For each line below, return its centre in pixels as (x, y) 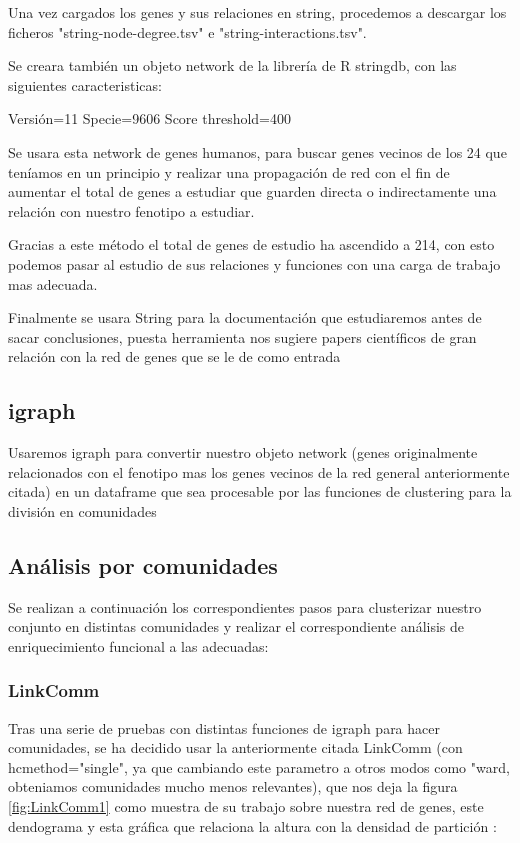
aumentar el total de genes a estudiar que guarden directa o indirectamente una (252, 191)
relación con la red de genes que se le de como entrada (174, 356)
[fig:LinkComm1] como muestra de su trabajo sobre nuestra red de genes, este (246, 806)
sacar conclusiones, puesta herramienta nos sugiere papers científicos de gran (242, 336)
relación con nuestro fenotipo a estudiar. (131, 210)
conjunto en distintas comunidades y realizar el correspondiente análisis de (236, 626)
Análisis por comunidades (143, 564)
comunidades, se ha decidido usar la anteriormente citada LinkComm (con (235, 747)
